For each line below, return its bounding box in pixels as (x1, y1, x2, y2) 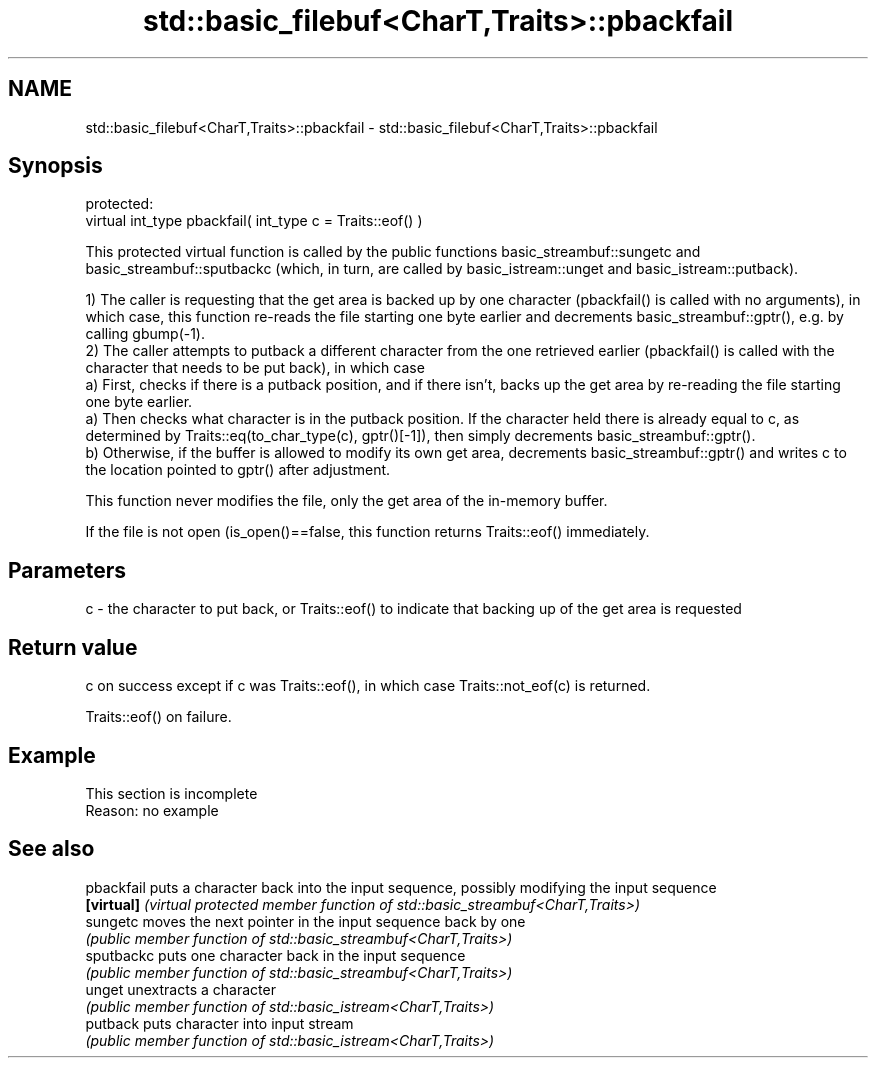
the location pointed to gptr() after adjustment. (85, 461, 391, 479)
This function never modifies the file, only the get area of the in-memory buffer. (85, 492, 608, 510)
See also (8, 836, 95, 862)
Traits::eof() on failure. (85, 708, 232, 726)
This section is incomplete (85, 784, 258, 802)
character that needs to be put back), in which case (85, 359, 425, 377)
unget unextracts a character (85, 980, 276, 998)
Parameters (8, 557, 126, 583)
